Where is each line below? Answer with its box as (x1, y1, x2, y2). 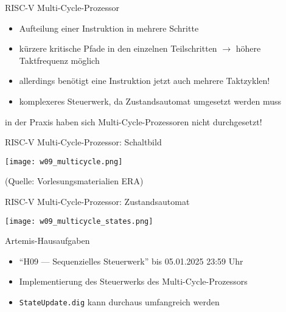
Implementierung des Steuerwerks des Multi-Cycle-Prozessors (19, 275, 248, 288)
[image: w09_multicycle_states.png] (5, 217, 153, 226)
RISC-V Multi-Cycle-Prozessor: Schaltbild (5, 136, 162, 148)
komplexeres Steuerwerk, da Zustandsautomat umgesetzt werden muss (19, 94, 282, 107)
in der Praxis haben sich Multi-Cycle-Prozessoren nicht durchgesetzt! (5, 115, 262, 128)
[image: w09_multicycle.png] (5, 157, 123, 166)
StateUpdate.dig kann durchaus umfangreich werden (19, 296, 220, 308)
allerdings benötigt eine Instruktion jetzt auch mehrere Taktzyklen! (19, 74, 270, 87)
